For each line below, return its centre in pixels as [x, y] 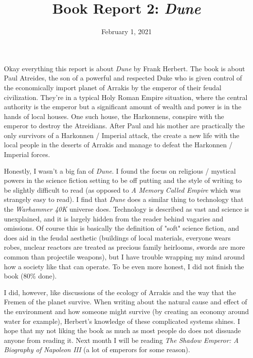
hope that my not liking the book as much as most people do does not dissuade [122, 330]
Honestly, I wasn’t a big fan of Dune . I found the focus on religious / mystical [120, 170]
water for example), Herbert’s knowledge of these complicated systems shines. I [122, 321]
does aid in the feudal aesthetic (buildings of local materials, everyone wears [117, 237]
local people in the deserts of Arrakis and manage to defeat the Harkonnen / [118, 145]
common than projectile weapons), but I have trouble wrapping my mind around [124, 257]
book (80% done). [30, 276]
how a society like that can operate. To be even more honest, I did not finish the [124, 266]
